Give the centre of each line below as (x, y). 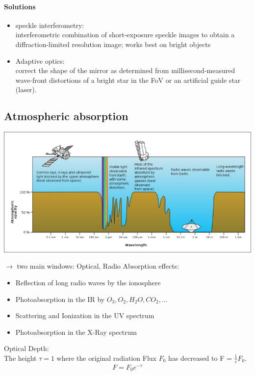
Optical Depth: (26, 348)
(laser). (26, 89)
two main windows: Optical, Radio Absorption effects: (98, 266)
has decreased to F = (200, 358)
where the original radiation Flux (106, 358)
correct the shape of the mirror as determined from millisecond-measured (125, 70)
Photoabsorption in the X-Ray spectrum (76, 332)
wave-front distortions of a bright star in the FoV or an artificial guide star (128, 80)
